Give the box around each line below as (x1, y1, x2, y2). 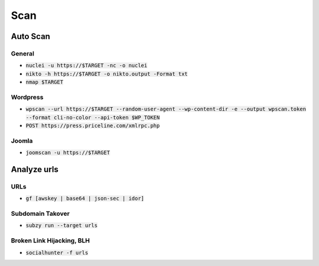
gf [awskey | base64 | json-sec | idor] (25, 195, 145, 202)
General (11, 49, 35, 57)
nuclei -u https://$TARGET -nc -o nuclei (25, 62, 148, 69)
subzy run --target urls (25, 222, 97, 229)
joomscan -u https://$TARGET (25, 150, 110, 156)
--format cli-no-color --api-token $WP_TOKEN (25, 114, 160, 121)
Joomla (11, 137, 33, 145)
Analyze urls (11, 164, 58, 174)
